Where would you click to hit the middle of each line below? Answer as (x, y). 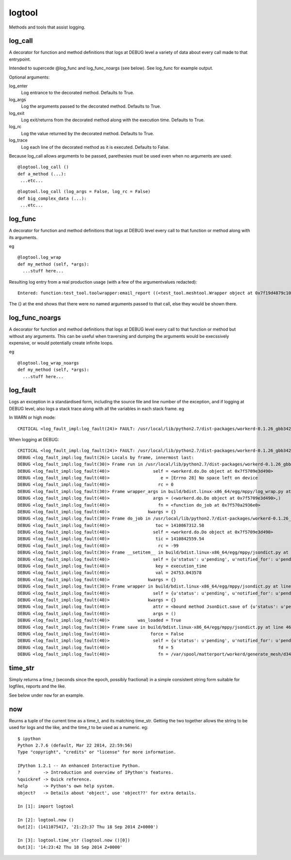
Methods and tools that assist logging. (47, 27)
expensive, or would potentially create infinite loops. (61, 343)
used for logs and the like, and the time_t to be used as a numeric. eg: (79, 728)
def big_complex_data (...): (52, 198)
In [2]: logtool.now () (46, 820)
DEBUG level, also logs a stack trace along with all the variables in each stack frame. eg (97, 408)
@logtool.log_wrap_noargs (48, 363)
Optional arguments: (29, 77)
